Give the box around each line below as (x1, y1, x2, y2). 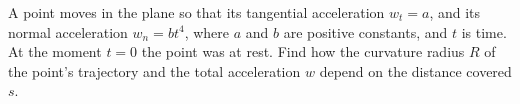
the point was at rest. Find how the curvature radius (141, 41, 465, 62)
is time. (461, 21, 507, 42)
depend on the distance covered (319, 60, 512, 81)
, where (184, 21, 230, 42)
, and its (429, 2, 481, 22)
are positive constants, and (283, 21, 448, 42)
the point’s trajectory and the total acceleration (8, 60, 301, 81)
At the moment (8, 41, 102, 62)
